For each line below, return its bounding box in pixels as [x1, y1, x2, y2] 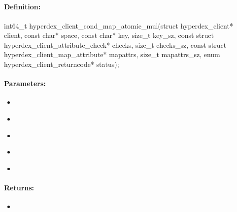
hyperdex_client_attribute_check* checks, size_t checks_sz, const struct [4, 39, 227, 50]
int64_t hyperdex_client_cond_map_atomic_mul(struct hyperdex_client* [4, 20, 233, 30]
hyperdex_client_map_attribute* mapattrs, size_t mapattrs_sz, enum [4, 49, 220, 60]
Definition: [4, 1, 41, 12]
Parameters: [4, 78, 46, 89]
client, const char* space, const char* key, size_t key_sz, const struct [4, 30, 214, 40]
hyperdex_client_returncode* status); [4, 59, 119, 69]
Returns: [4, 182, 34, 192]
